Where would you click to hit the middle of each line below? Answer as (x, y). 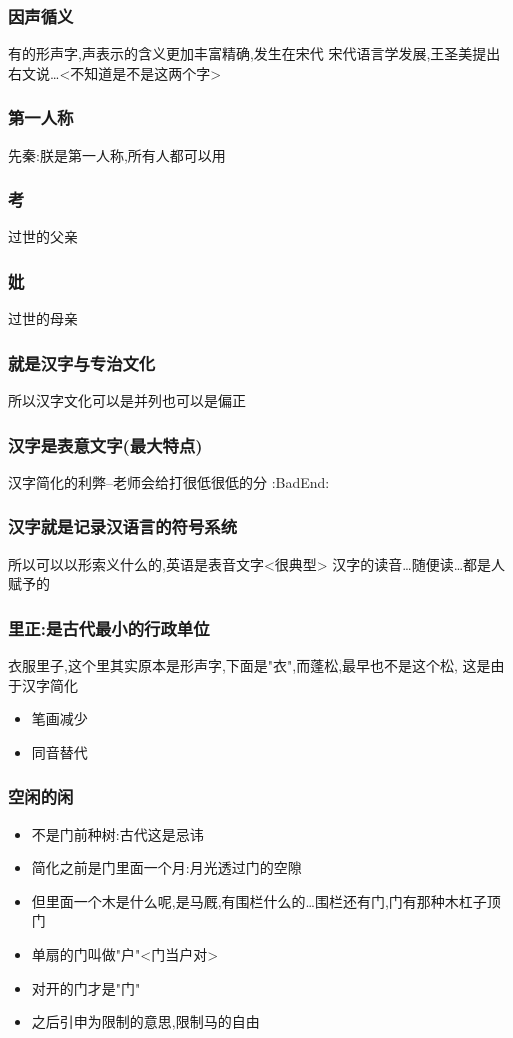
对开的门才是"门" (86, 987)
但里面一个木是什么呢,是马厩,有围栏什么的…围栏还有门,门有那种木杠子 (259, 900)
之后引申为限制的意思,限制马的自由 (145, 1021)
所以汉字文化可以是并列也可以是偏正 (127, 400)
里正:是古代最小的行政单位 (109, 627)
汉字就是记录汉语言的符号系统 (123, 526)
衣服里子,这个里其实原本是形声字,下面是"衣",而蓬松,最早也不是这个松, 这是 (249, 665)
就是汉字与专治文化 (82, 362)
